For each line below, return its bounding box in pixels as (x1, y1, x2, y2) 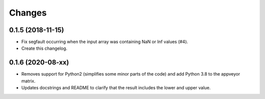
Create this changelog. (21, 45, 68, 51)
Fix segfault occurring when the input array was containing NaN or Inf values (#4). (21, 39, 188, 45)
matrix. (21, 78, 36, 84)
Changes (9, 7, 47, 18)
